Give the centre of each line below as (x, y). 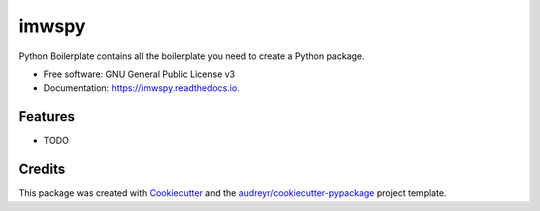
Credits (42, 169)
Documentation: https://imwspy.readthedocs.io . (141, 88)
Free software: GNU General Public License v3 (139, 74)
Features (46, 116)
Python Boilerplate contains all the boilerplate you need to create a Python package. (191, 56)
